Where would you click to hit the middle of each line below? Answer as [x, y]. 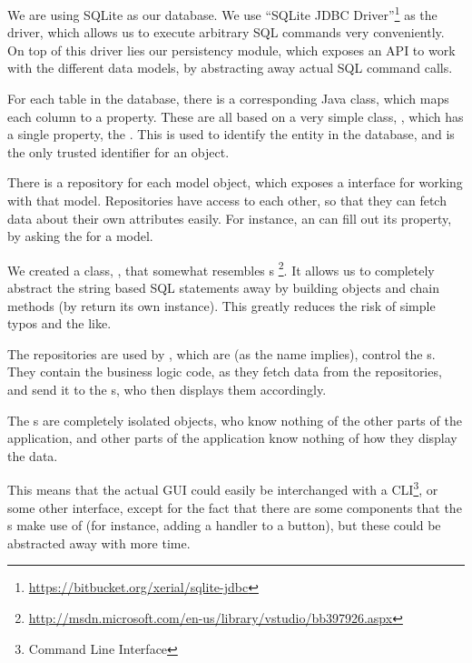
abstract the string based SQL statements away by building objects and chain [223, 288]
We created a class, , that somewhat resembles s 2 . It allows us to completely [221, 268]
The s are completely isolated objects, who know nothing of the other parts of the [235, 420]
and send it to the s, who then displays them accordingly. [167, 389]
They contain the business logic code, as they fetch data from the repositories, [225, 372]
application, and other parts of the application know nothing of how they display [232, 438]
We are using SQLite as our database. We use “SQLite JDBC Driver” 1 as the [222, 13]
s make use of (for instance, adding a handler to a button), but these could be [224, 525]
